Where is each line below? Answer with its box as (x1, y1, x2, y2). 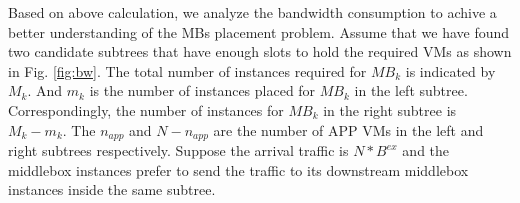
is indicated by (405, 60, 496, 81)
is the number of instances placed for (89, 80, 316, 101)
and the (402, 140, 450, 161)
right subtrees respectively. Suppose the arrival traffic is (8, 140, 349, 161)
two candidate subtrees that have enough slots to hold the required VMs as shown (8, 41, 512, 62)
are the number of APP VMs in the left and (213, 119, 484, 140)
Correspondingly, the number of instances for (8, 99, 284, 120)
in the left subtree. (354, 80, 468, 101)
